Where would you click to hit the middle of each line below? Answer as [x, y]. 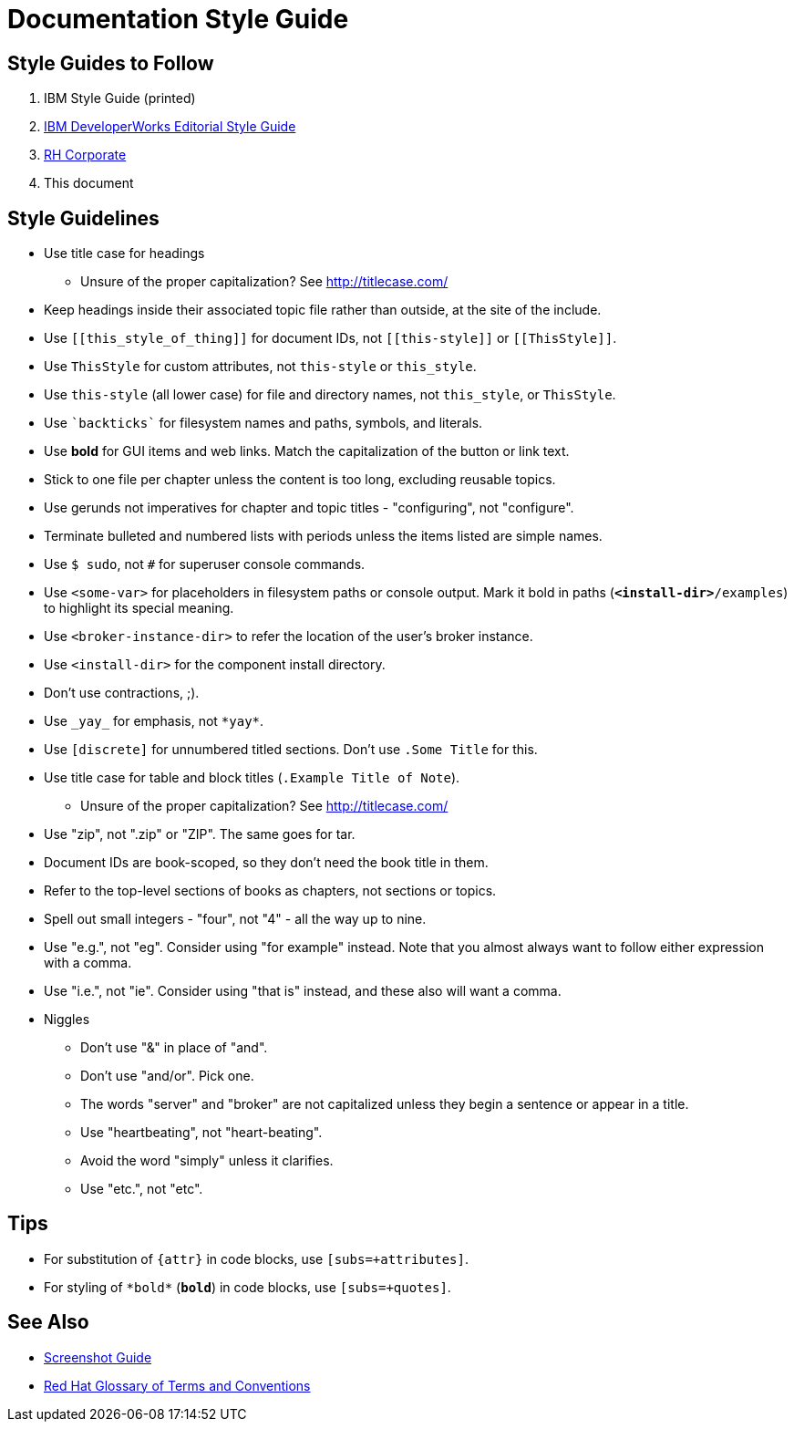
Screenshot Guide [98, 1357]
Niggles [67, 1020]
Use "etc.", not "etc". [142, 1189]
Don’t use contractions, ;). [122, 693]
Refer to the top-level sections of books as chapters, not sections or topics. [270, 891]
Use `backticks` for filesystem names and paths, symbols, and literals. [263, 423]
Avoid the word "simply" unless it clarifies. [207, 1161]
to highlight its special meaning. [139, 608]
